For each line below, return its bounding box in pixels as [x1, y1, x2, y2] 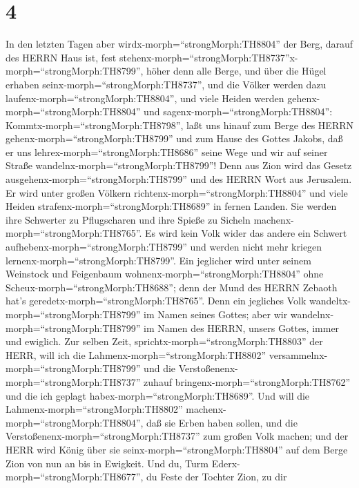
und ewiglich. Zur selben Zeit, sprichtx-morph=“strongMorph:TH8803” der [6, 334, 323, 349]
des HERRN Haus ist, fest [6, 50, 117, 64]
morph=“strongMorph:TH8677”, [6, 469, 144, 484]
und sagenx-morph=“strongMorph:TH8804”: [144, 104, 333, 119]
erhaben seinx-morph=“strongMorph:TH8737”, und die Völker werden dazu [6, 77, 327, 91]
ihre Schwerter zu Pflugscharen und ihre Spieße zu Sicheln [6, 212, 251, 226]
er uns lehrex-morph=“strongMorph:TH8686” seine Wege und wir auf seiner [6, 144, 328, 159]
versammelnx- [269, 347, 328, 362]
